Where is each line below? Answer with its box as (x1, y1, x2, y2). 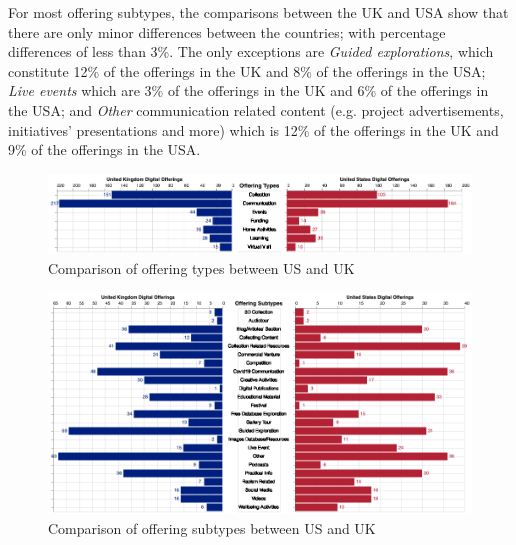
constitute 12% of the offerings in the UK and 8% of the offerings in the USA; (8, 60, 486, 81)
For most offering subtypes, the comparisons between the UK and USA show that (8, 2, 509, 22)
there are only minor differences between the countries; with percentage (8, 21, 446, 42)
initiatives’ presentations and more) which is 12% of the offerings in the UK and (8, 119, 499, 140)
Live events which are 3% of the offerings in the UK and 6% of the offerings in (8, 80, 489, 101)
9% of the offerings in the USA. (8, 139, 201, 160)
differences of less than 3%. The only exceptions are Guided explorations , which (8, 41, 494, 62)
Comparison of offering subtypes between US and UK (48, 517, 376, 538)
